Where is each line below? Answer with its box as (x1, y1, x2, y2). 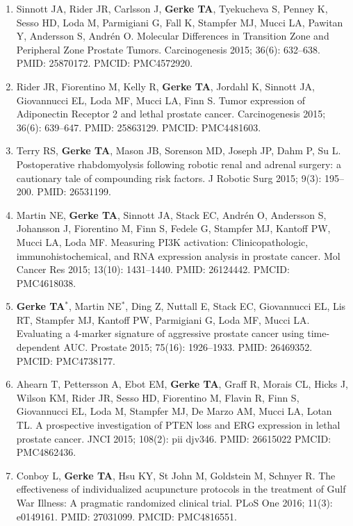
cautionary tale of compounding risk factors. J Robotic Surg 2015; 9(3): (16, 170, 322, 185)
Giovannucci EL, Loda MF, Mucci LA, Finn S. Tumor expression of (16, 92, 306, 107)
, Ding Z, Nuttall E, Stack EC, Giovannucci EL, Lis (125, 299, 346, 313)
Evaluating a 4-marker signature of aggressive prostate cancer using (16, 326, 304, 340)
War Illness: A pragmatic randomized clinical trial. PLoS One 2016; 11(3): (16, 495, 333, 509)
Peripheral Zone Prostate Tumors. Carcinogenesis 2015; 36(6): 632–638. (16, 42, 321, 56)
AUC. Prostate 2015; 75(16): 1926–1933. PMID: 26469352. (63, 340, 313, 354)
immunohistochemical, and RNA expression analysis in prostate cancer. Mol (16, 248, 340, 263)
